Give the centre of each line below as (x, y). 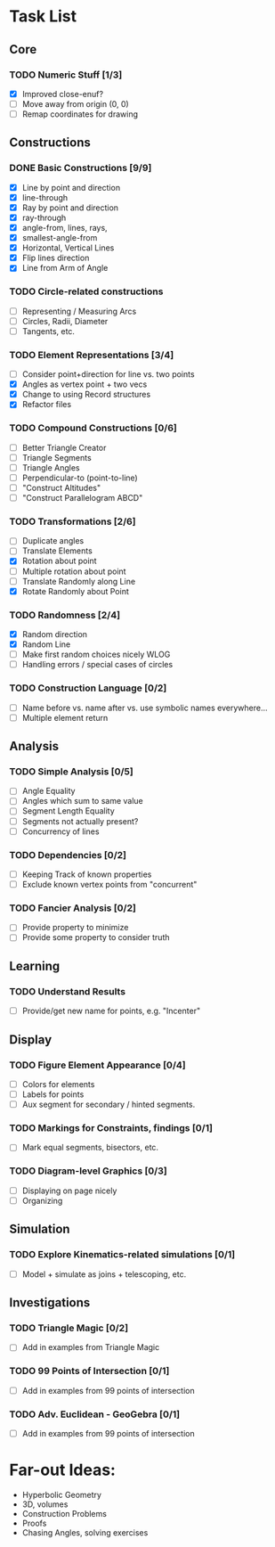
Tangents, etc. (49, 331)
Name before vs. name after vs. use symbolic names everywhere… (145, 708)
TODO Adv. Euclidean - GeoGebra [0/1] (95, 1414)
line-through (45, 197)
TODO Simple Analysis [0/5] (71, 771)
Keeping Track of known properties (87, 874)
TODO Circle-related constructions (86, 291)
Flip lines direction (56, 258)
